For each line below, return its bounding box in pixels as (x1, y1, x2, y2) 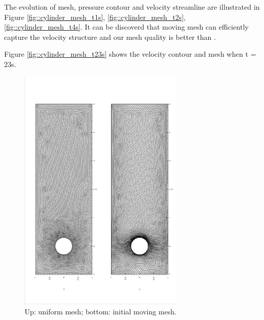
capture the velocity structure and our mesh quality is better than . (4, 31, 216, 42)
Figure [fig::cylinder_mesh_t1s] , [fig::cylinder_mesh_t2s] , (4, 11, 186, 22)
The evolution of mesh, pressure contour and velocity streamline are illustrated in (4, 2, 260, 12)
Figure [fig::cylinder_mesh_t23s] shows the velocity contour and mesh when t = (4, 49, 256, 59)
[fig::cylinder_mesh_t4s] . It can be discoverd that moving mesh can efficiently (4, 21, 249, 32)
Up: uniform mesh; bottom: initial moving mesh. (25, 306, 177, 316)
